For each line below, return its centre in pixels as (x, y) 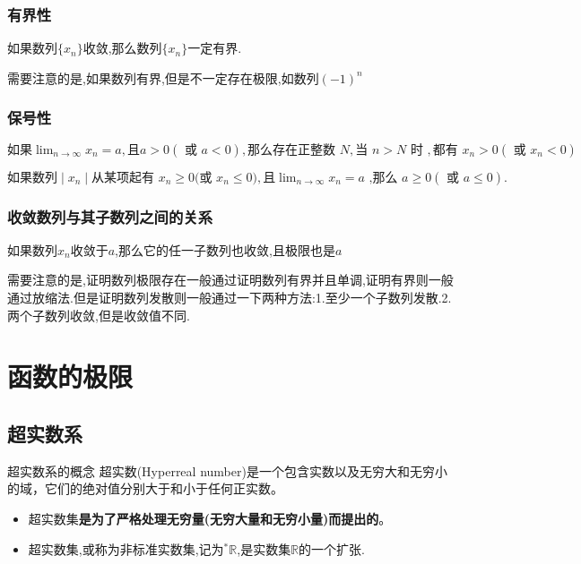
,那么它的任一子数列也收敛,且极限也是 (225, 249)
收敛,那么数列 (122, 48)
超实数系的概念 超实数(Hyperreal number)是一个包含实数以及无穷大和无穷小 (227, 470)
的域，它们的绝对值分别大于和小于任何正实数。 (145, 488)
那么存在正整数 (292, 150)
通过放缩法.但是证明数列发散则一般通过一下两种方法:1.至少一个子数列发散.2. (230, 298)
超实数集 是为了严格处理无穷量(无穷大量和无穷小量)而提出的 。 (210, 518)
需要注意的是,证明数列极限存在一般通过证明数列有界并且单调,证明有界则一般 (230, 280)
